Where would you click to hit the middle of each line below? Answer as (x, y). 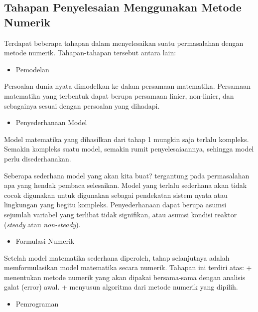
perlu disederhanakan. (38, 158)
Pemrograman (37, 304)
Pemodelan (32, 69)
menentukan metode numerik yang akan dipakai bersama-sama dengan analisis (125, 277)
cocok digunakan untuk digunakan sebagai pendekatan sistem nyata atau (116, 195)
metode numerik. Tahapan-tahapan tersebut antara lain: (90, 53)
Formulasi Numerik (45, 241)
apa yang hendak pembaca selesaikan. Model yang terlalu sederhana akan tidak (126, 185)
